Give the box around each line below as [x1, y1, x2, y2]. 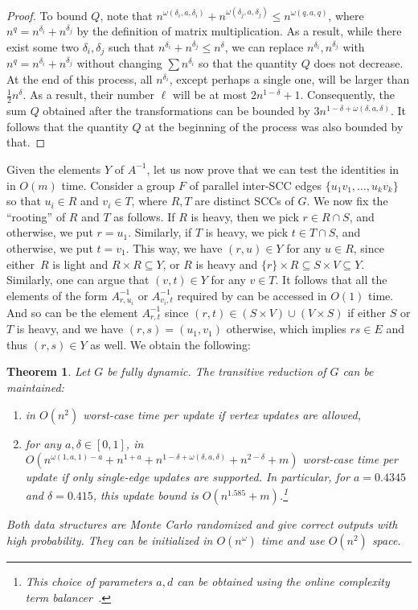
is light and [52, 255, 109, 272]
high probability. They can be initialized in [6, 532, 213, 549]
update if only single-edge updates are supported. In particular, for [25, 468, 350, 485]
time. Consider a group [61, 176, 175, 193]
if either [347, 303, 387, 320]
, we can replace [224, 38, 304, 55]
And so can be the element [6, 303, 138, 320]
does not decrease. [313, 55, 404, 72]
